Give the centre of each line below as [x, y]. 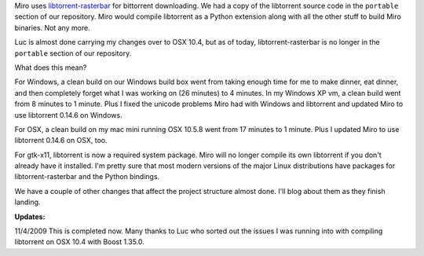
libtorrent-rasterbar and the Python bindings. [87, 177]
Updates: [30, 217]
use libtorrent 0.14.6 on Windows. [68, 115]
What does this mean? [51, 68]
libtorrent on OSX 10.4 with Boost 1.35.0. [80, 242]
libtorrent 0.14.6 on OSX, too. [61, 141]
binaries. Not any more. [52, 27]
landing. [27, 202]
